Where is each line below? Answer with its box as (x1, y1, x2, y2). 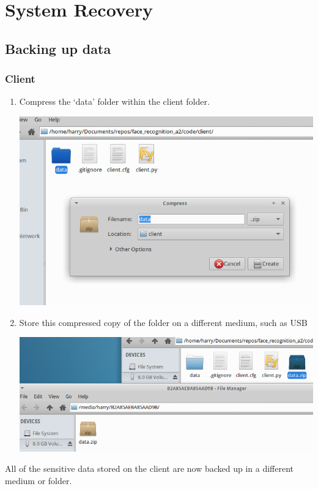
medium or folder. (5, 474, 72, 487)
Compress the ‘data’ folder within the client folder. (19, 95, 210, 108)
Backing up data (5, 39, 111, 58)
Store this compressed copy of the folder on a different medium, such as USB (19, 316, 308, 328)
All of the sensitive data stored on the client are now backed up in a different (5, 462, 294, 475)
